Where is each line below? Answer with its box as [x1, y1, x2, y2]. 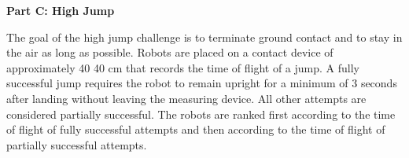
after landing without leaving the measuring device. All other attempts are [6, 90, 367, 106]
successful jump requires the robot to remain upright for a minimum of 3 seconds [6, 75, 397, 91]
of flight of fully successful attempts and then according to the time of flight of [6, 121, 385, 138]
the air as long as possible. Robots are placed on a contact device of [6, 44, 333, 61]
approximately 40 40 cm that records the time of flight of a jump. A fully [6, 59, 359, 75]
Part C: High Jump [6, 2, 115, 18]
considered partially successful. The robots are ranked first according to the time [6, 105, 396, 122]
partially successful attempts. [6, 136, 147, 152]
